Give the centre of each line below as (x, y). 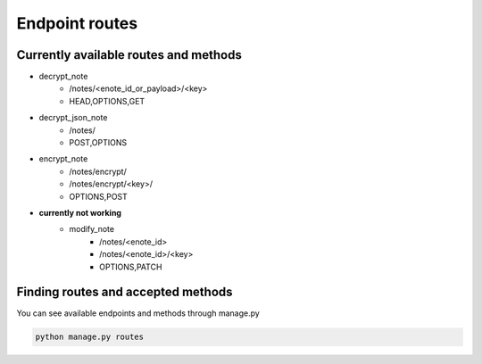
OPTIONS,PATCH (131, 267)
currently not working (80, 212)
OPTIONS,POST (99, 196)
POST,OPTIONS (98, 143)
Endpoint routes (77, 23)
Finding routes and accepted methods (125, 292)
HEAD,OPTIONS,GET (107, 101)
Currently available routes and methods (129, 55)
